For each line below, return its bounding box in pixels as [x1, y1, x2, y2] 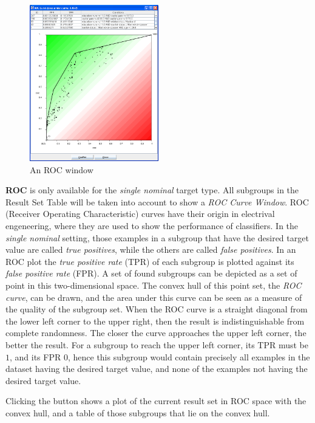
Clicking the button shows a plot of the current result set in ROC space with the [5, 394, 307, 407]
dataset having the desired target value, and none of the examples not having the [5, 362, 308, 375]
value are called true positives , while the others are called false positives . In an [5, 243, 296, 256]
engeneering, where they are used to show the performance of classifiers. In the [5, 219, 299, 232]
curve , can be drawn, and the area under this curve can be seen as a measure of [5, 291, 302, 303]
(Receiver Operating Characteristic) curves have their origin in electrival [5, 207, 275, 220]
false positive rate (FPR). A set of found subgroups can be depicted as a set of [5, 267, 297, 280]
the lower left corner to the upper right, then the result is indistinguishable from [5, 314, 305, 327]
